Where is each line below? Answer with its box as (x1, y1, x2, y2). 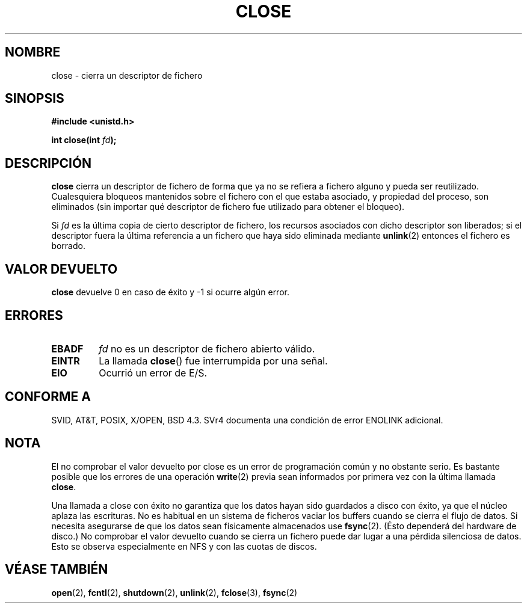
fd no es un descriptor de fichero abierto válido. (99, 342, 315, 355)
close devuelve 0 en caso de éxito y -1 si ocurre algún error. (51, 287, 289, 298)
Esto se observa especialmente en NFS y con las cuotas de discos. (51, 541, 317, 551)
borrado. (51, 241, 85, 251)
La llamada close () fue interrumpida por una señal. (99, 354, 328, 367)
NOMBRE (5, 45, 61, 60)
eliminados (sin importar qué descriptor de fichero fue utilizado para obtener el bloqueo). (51, 201, 405, 212)
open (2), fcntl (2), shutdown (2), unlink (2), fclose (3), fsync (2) (51, 587, 298, 598)
